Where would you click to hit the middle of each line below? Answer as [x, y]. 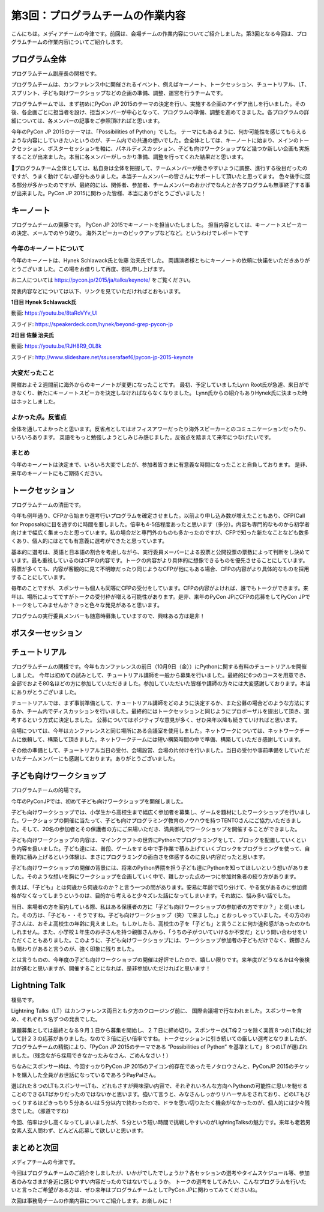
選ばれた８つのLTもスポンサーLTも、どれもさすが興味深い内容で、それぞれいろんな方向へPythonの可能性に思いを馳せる [160, 1086]
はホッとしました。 [35, 401]
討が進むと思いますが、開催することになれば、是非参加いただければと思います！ [111, 968]
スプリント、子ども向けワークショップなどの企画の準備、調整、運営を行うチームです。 [118, 92]
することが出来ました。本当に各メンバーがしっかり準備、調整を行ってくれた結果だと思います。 [129, 157]
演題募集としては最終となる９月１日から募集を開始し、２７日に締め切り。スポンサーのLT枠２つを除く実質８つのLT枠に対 [161, 1030]
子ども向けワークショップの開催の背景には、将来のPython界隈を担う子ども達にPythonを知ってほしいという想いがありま [160, 868]
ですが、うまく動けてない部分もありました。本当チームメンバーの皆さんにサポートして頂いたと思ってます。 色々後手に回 [161, 177]
